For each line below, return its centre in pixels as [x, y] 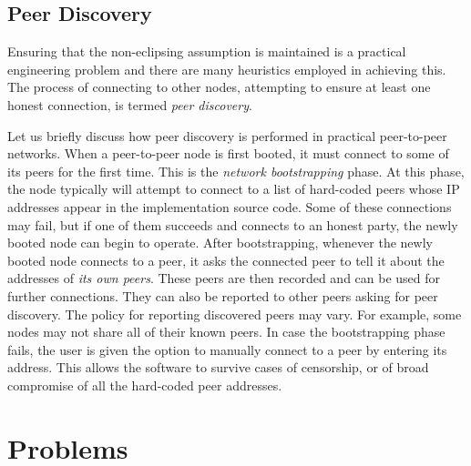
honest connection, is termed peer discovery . [130, 104]
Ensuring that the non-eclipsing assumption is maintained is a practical [207, 51]
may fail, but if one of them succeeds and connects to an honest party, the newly [233, 224]
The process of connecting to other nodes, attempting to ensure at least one [219, 87]
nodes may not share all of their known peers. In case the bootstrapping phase [226, 332]
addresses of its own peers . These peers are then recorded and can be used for [224, 278]
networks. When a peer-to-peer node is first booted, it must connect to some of [228, 153]
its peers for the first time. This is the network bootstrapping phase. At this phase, [236, 171]
